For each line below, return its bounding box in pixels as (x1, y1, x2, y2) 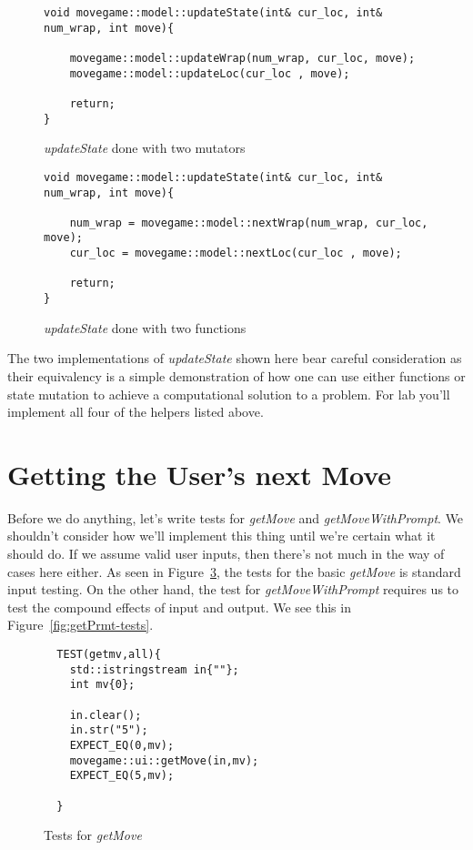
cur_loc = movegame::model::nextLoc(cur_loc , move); (69, 247, 402, 260)
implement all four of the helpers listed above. (7, 402, 264, 421)
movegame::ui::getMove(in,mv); (69, 754, 259, 767)
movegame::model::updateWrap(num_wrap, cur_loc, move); (69, 51, 416, 65)
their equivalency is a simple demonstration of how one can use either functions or (7, 366, 466, 385)
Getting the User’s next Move (7, 455, 392, 492)
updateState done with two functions (44, 318, 247, 337)
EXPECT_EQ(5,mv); (69, 769, 175, 783)
